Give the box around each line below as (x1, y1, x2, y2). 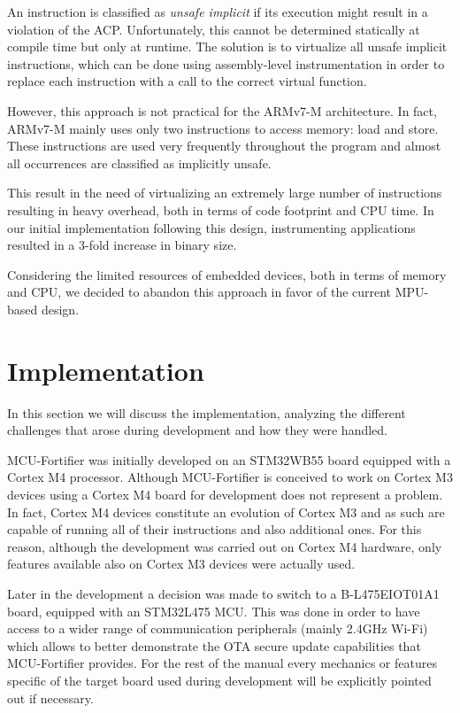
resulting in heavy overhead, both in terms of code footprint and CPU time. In (7, 200, 434, 219)
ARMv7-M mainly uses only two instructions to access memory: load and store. (7, 119, 439, 137)
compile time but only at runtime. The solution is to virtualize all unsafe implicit (7, 37, 448, 56)
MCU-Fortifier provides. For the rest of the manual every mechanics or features (7, 654, 437, 672)
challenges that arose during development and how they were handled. (7, 421, 387, 439)
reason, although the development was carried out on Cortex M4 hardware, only (7, 537, 442, 555)
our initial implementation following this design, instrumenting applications (7, 218, 416, 236)
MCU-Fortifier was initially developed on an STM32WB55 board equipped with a (7, 450, 451, 469)
